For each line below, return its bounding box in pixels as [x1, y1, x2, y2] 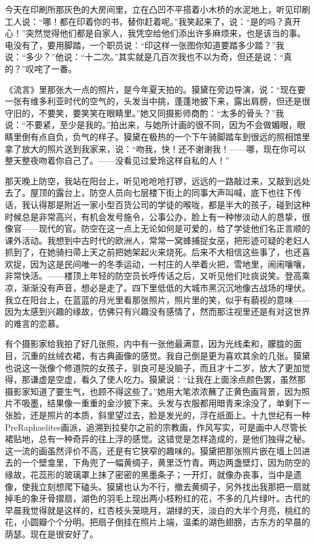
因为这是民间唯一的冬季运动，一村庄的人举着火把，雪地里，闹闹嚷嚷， [30, 257, 310, 270]
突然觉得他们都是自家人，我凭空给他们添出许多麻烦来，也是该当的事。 [25, 27, 306, 39]
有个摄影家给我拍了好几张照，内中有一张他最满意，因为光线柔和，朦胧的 [5, 337, 293, 350]
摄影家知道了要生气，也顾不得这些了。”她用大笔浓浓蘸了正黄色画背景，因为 [5, 384, 302, 397]
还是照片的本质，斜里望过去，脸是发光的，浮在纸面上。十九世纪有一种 [30, 409, 310, 421]
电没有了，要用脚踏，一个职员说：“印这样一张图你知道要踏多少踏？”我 [5, 38, 285, 51]
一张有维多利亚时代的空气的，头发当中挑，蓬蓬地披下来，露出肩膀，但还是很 [5, 95, 310, 107]
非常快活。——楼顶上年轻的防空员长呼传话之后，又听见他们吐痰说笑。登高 [5, 269, 302, 282]
